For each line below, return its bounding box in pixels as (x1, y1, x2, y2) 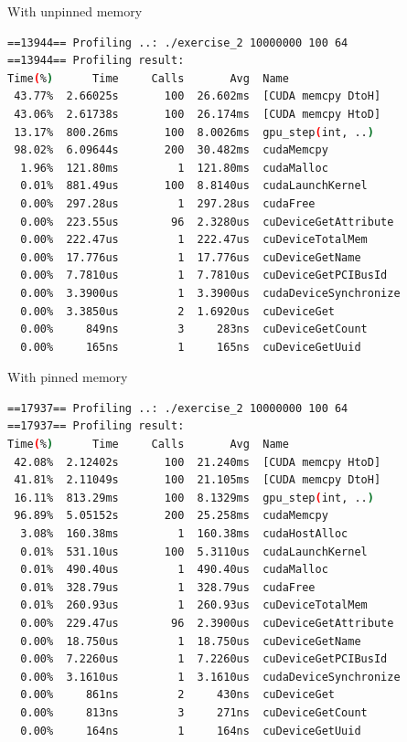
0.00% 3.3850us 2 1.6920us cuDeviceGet (20, 304, 335, 318)
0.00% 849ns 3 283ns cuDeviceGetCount (20, 323, 368, 336)
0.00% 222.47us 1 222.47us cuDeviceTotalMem (20, 233, 368, 247)
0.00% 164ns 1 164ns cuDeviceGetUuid (20, 724, 361, 737)
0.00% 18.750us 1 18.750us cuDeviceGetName (20, 634, 361, 648)
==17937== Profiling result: (7, 419, 185, 433)
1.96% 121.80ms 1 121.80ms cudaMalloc (20, 161, 328, 175)
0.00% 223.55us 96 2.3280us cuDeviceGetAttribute (20, 215, 394, 228)
